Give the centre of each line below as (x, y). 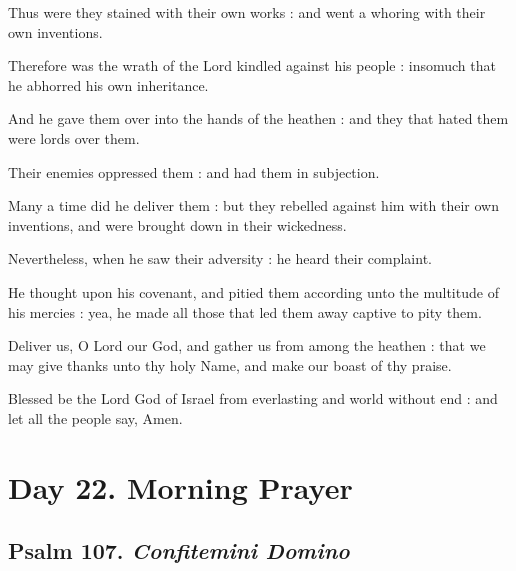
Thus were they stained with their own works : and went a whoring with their (247, 12)
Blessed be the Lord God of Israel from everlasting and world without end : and (253, 398)
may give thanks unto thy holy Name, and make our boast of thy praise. (230, 364)
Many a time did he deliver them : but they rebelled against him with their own (253, 205)
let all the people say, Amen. (95, 417)
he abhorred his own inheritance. (108, 84)
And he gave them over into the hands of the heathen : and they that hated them (258, 118)
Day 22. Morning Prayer (180, 486)
